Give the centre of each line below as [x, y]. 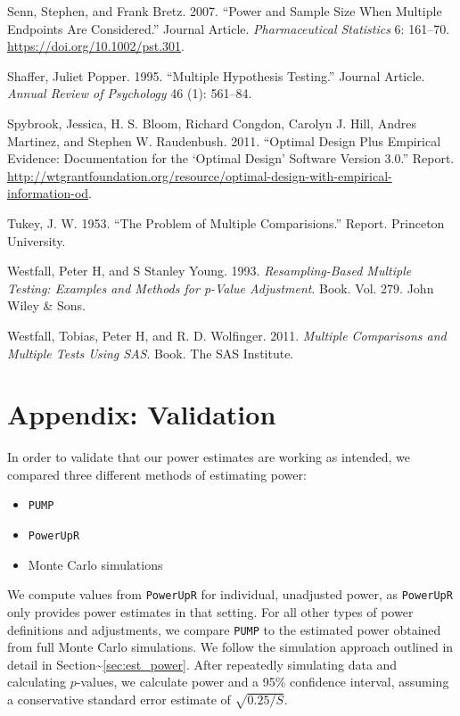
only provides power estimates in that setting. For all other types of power [210, 611]
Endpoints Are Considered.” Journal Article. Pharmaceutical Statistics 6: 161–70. [229, 28]
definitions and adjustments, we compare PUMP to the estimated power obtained [224, 629]
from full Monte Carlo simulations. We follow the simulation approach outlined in [230, 647]
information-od [48, 193]
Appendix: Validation [142, 414]
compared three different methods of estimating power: [157, 474]
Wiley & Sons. [46, 305]
